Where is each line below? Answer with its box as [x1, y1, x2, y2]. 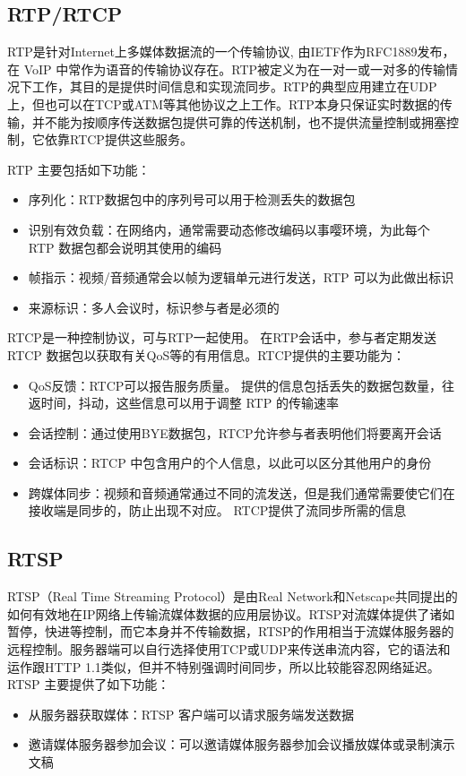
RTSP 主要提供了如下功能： [7, 675, 170, 694]
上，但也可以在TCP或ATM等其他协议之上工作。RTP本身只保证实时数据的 [7, 94, 440, 113]
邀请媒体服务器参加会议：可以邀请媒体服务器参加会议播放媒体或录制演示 [28, 735, 455, 754]
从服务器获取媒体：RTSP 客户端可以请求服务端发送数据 [28, 704, 355, 723]
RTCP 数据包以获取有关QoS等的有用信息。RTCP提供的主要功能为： [7, 345, 406, 364]
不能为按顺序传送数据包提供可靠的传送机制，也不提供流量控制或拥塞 [44, 112, 446, 131]
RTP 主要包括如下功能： [7, 160, 151, 178]
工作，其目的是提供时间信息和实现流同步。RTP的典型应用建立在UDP [31, 77, 437, 96]
